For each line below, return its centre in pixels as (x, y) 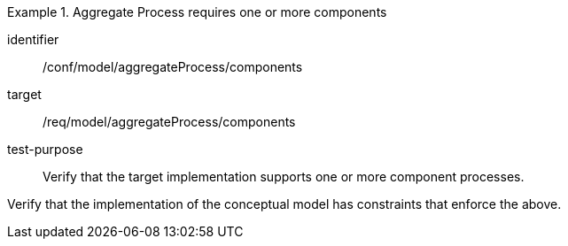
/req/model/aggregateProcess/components (169, 122)
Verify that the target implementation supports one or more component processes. (284, 177)
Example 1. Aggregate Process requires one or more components (197, 12)
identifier (33, 39)
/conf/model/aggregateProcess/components (173, 67)
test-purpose (45, 149)
